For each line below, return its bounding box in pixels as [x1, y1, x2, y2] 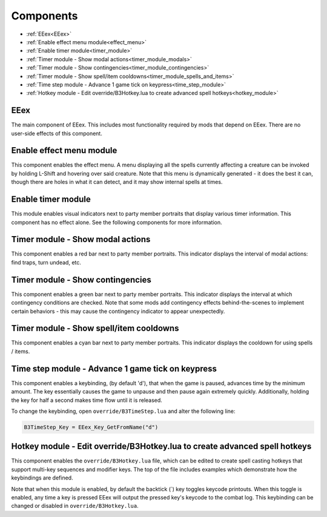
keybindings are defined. [11, 474, 73, 481]
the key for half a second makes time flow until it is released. [11, 397, 163, 404]
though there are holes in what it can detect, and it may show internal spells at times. [11, 179, 223, 186]
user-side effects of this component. [11, 130, 102, 137]
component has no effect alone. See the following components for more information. [11, 219, 222, 226]
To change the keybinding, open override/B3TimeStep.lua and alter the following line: [11, 407, 236, 415]
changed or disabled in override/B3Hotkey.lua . [11, 502, 139, 510]
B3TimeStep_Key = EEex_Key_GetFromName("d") [24, 424, 159, 430]
